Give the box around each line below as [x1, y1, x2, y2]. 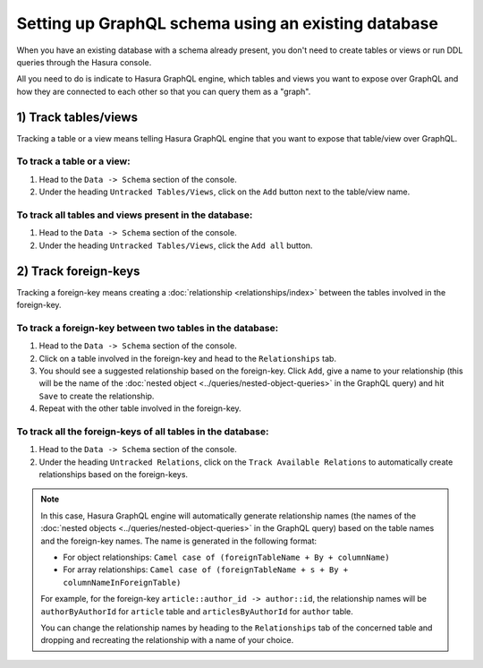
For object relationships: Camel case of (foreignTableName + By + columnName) [63, 552, 390, 562]
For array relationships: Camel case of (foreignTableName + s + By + [63, 564, 349, 575]
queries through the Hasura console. [16, 56, 152, 67]
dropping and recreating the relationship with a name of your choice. [40, 635, 294, 646]
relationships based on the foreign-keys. [38, 469, 188, 479]
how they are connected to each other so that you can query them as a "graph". [16, 86, 311, 97]
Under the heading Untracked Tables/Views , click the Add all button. [38, 240, 313, 251]
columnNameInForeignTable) [63, 578, 182, 587]
